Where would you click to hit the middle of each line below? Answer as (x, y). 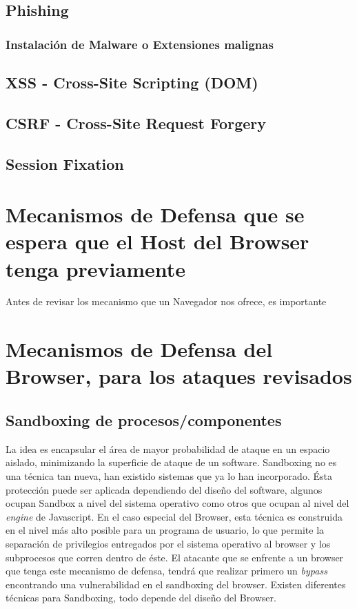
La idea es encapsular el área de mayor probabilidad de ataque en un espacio (168, 448)
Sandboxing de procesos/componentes (144, 420)
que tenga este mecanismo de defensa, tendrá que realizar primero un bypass (166, 571)
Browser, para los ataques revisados (179, 376)
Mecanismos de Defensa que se (155, 214)
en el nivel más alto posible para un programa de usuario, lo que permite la (165, 530)
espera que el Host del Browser (157, 241)
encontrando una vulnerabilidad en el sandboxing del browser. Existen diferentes (176, 584)
